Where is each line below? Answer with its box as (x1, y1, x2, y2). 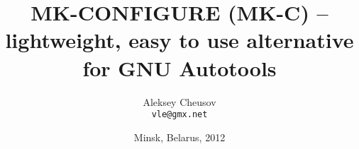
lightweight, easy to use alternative (5, 25, 354, 54)
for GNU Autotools (82, 53, 277, 82)
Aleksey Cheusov (143, 94, 216, 109)
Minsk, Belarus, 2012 (133, 129, 226, 144)
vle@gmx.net (151, 109, 208, 120)
